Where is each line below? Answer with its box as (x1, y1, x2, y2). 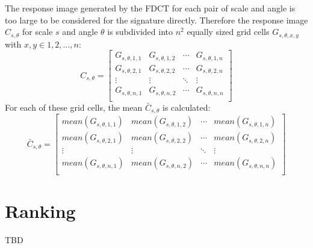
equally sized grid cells (187, 25, 270, 38)
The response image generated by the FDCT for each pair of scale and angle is (5, 2, 296, 14)
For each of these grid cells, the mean (5, 101, 143, 113)
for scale (22, 25, 53, 38)
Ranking (5, 198, 76, 223)
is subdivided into (107, 25, 173, 38)
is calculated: (163, 101, 211, 113)
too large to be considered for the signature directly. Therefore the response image (5, 13, 308, 26)
